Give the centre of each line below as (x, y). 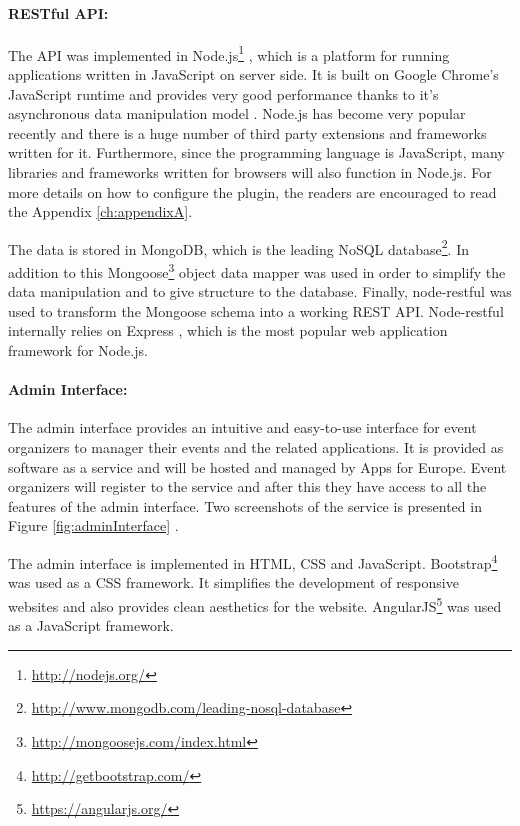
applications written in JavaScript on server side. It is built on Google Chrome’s (253, 74)
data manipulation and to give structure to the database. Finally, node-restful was (260, 291)
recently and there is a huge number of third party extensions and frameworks (247, 132)
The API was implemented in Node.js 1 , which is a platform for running (229, 53)
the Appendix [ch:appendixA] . (100, 211)
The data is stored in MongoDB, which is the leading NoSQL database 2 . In (239, 247)
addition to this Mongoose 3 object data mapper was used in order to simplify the (257, 270)
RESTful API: (58, 12)
